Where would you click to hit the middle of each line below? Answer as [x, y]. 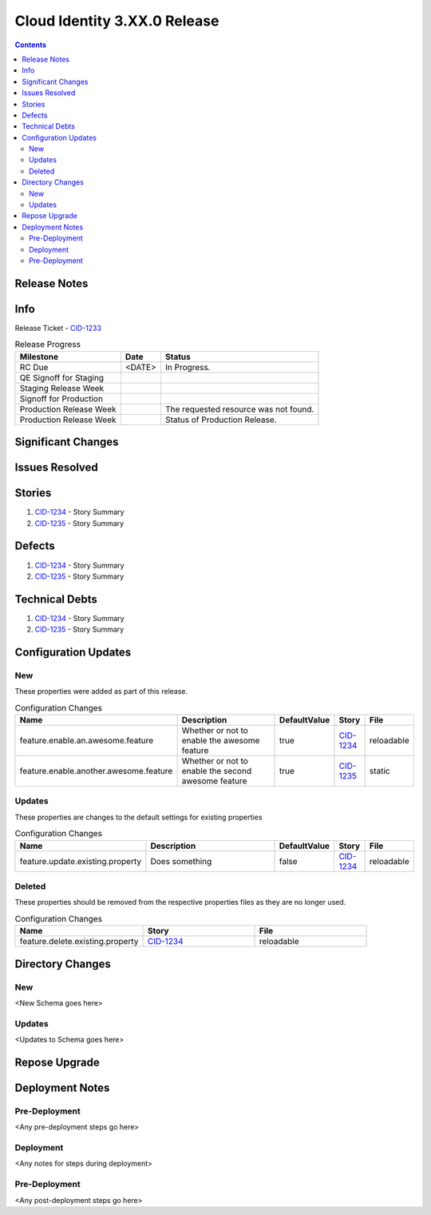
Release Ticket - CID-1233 [58, 328]
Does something [181, 861]
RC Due [34, 367]
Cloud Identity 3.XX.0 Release [117, 21]
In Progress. [188, 367]
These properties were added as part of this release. [101, 691]
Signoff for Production [61, 398]
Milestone [39, 357]
